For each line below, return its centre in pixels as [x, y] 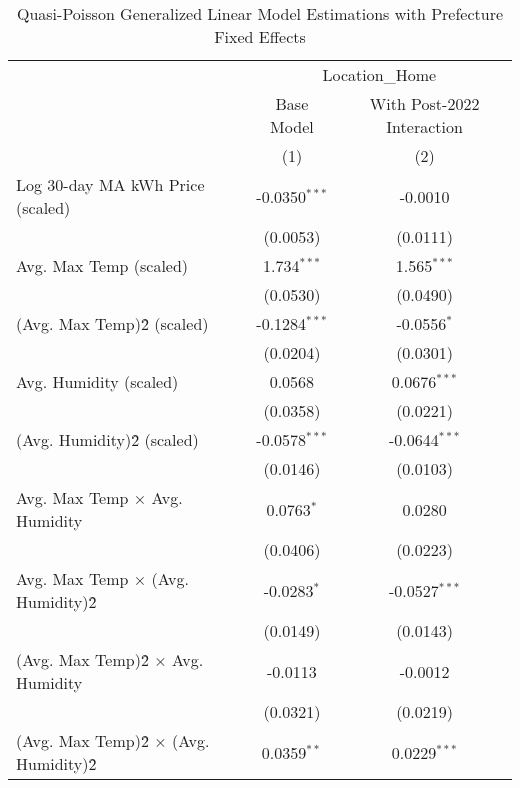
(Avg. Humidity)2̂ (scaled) [107, 439]
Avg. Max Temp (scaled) [102, 265]
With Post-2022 [424, 103]
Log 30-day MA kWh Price [110, 184]
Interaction [424, 126]
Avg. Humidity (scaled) [97, 381]
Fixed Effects [260, 36]
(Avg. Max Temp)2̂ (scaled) [112, 323]
